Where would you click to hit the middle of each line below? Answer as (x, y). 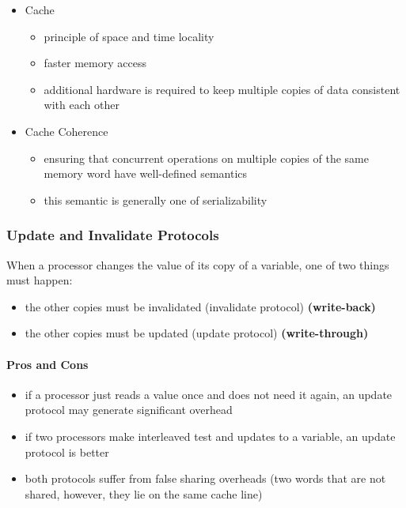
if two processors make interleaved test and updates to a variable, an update (210, 436)
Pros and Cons (47, 364)
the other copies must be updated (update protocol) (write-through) (197, 333)
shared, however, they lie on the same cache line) (144, 493)
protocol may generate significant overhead (129, 410)
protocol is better (67, 452)
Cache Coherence (66, 131)
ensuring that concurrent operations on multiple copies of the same (206, 158)
